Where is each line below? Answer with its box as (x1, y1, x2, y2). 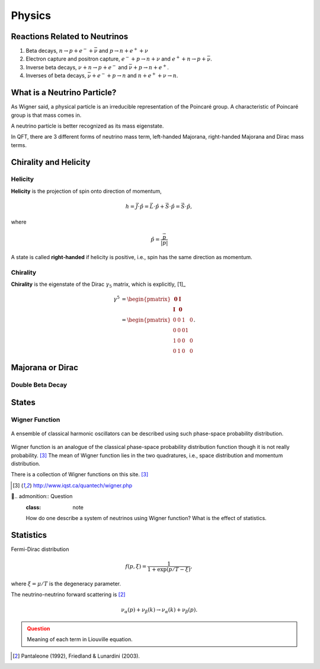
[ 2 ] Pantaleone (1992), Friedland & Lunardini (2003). (12, 652, 140, 660)
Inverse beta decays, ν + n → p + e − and (25, 63, 127, 71)
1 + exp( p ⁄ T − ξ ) (147, 566, 191, 573)
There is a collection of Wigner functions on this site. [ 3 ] (11, 471, 149, 478)
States (11, 397, 36, 407)
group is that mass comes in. (11, 111, 82, 119)
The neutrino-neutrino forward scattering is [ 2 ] (11, 591, 126, 598)
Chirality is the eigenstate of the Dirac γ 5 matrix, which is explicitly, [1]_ (11, 281, 186, 289)
